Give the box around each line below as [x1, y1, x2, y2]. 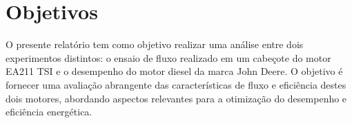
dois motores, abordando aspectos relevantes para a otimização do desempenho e [6, 91, 347, 105]
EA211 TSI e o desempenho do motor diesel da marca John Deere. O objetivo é [6, 64, 343, 78]
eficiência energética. [6, 104, 92, 119]
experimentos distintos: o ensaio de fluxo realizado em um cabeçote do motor [6, 50, 331, 65]
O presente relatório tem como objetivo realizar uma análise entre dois [6, 37, 304, 52]
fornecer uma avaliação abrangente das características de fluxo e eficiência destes [6, 77, 346, 91]
